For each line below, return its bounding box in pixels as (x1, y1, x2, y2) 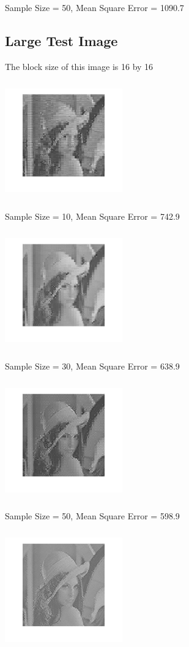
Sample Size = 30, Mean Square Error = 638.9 (5, 360, 180, 373)
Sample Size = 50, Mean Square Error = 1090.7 (5, 1, 184, 14)
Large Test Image (5, 31, 118, 50)
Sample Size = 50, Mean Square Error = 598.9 (5, 509, 180, 522)
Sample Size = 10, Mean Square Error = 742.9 (5, 209, 180, 222)
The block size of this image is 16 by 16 (5, 60, 154, 72)
